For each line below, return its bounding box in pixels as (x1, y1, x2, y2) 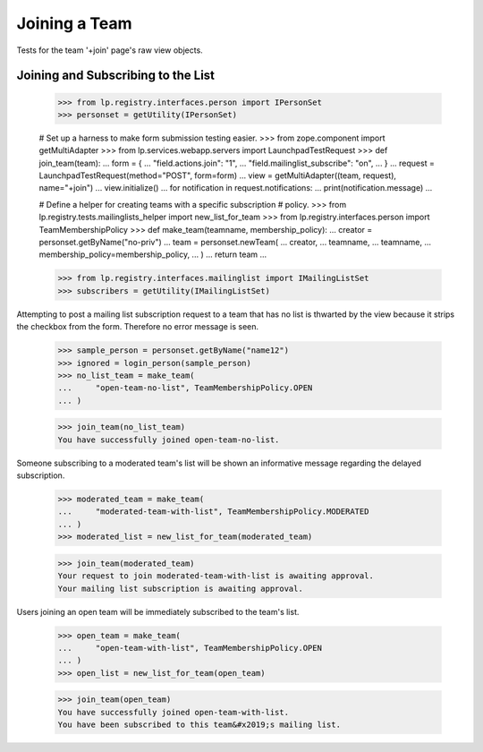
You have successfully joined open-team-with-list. (57, 707, 290, 717)
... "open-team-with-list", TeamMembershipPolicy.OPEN (57, 643, 322, 653)
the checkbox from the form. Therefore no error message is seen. (16, 321, 259, 332)
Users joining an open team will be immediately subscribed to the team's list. (16, 606, 300, 617)
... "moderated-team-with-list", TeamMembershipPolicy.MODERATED (57, 507, 369, 517)
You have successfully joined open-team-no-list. (57, 434, 280, 445)
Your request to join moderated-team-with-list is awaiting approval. (57, 571, 375, 581)
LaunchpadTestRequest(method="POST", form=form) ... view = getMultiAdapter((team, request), (38, 170, 397, 181)
